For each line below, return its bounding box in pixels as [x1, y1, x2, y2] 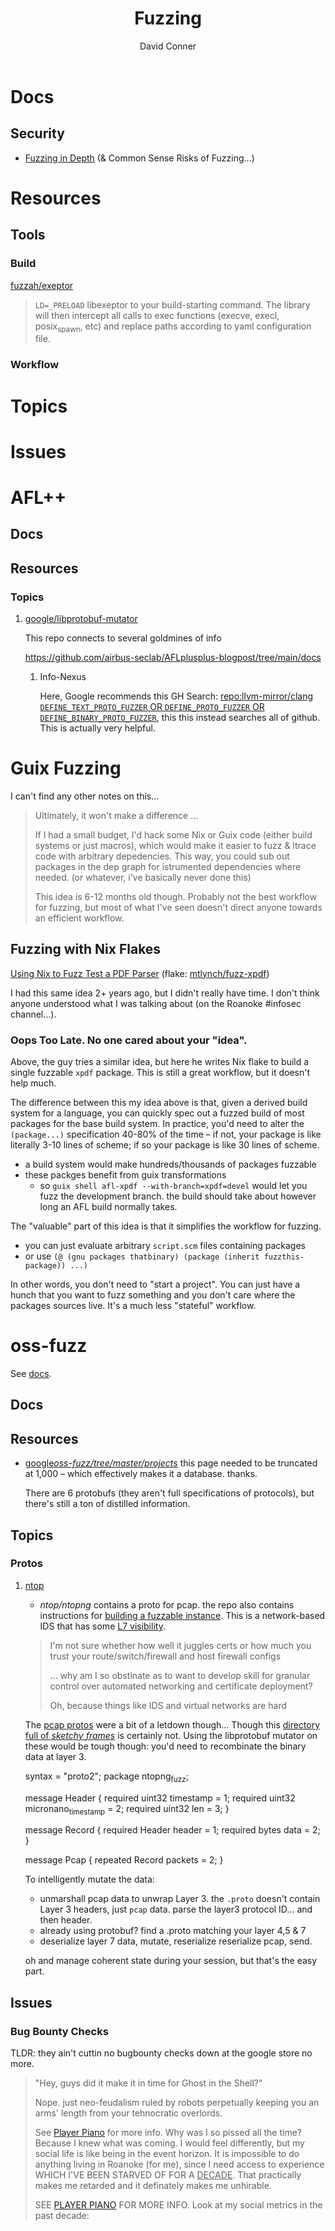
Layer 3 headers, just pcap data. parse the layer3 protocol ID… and [39, 1903, 313, 1916]
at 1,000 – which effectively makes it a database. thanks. [24, 1468, 258, 1480]
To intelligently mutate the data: [24, 1873, 155, 1886]
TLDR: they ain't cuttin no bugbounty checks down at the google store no [10, 2047, 313, 2059]
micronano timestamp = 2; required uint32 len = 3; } [24, 1802, 230, 1817]
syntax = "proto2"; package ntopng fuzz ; [24, 1770, 189, 1784]
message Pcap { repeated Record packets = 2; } [24, 1854, 224, 1866]
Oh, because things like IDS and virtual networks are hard [49, 1699, 288, 1711]
